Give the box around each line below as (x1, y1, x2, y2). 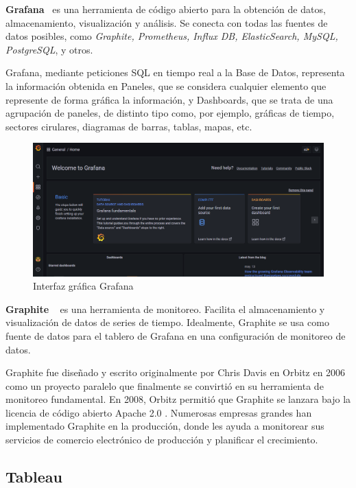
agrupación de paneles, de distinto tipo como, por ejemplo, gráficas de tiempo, (5, 106, 335, 120)
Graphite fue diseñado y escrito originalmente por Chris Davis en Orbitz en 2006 (5, 365, 346, 380)
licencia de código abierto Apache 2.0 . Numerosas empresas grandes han (5, 405, 312, 419)
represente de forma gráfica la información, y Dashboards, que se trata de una (5, 92, 333, 106)
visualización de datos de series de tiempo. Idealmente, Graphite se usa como (5, 315, 329, 329)
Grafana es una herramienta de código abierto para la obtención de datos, (5, 2, 326, 16)
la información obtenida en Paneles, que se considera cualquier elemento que (5, 78, 327, 93)
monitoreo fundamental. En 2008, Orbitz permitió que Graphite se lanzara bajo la (5, 392, 351, 406)
